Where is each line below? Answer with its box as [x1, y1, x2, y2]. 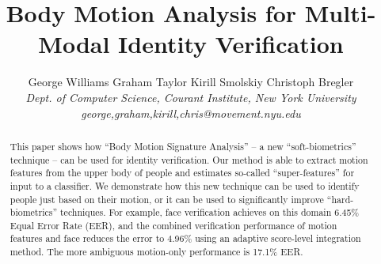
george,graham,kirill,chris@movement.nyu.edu [81, 104, 301, 121]
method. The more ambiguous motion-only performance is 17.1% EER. [10, 245, 303, 258]
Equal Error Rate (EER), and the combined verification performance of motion [10, 218, 337, 232]
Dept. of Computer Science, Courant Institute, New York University [25, 89, 356, 105]
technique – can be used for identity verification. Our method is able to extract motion [10, 153, 368, 166]
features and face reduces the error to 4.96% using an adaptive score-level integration [10, 232, 361, 245]
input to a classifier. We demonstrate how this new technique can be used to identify [10, 179, 360, 192]
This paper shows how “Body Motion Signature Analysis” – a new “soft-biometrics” [10, 139, 356, 153]
